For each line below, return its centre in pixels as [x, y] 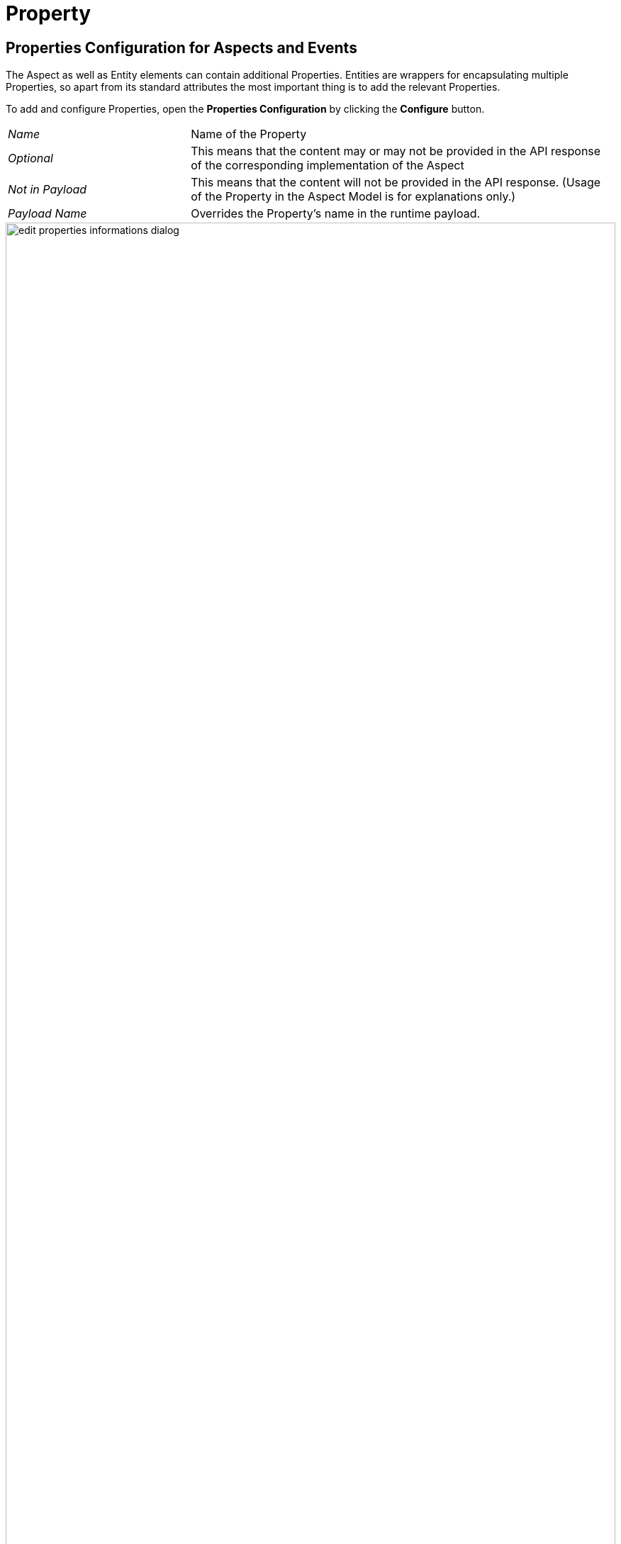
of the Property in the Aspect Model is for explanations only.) [353, 197]
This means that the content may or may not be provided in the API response [396, 151]
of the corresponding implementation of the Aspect [328, 166]
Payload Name [47, 214]
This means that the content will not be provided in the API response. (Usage [396, 183]
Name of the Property [249, 134]
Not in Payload [47, 190]
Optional [30, 158]
